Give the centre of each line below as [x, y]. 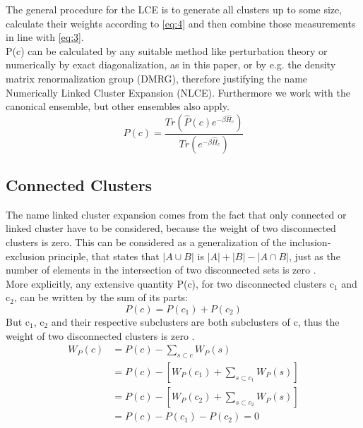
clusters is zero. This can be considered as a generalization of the [146, 242]
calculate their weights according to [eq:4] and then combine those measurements [181, 23]
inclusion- [310, 242]
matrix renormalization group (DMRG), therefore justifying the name [157, 78]
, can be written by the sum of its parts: [101, 297]
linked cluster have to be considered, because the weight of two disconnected [171, 228]
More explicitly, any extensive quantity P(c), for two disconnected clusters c [170, 283]
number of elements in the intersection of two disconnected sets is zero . [161, 270]
